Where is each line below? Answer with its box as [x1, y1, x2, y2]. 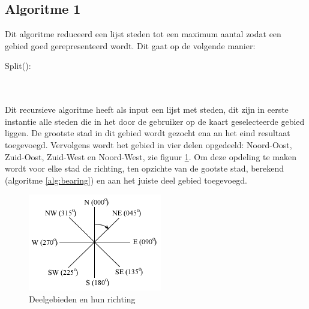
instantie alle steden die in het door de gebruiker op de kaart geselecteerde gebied [5, 115, 305, 127]
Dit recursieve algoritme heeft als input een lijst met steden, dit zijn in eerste [5, 103, 289, 116]
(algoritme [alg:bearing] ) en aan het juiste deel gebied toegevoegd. [5, 173, 247, 186]
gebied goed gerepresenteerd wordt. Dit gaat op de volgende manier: [5, 39, 256, 52]
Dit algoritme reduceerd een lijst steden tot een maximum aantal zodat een [5, 28, 281, 40]
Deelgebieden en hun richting [29, 292, 136, 305]
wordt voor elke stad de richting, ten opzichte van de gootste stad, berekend [5, 162, 284, 175]
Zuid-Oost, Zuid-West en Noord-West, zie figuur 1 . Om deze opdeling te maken [5, 150, 297, 163]
